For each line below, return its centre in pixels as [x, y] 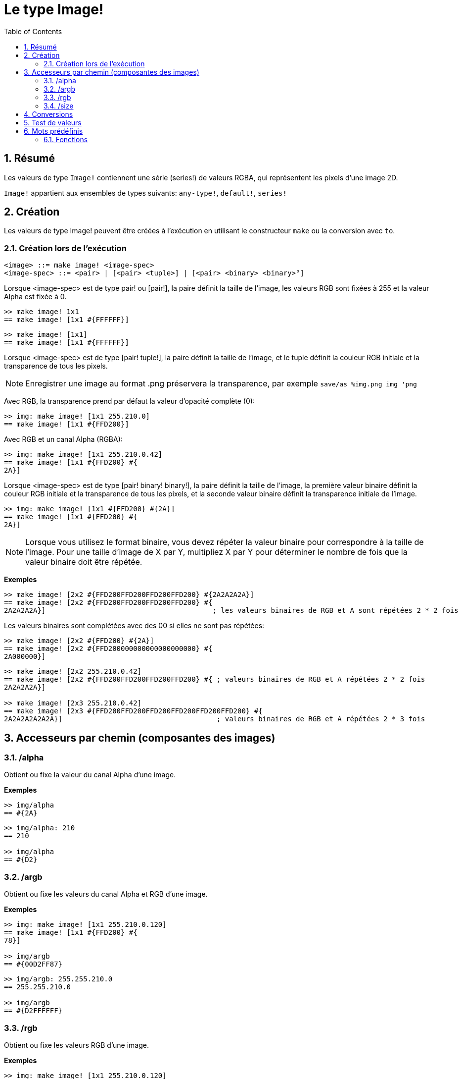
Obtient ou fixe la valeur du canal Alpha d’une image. [90, 775]
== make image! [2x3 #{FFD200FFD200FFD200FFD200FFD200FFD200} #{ [133, 711]
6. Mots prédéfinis [53, 131]
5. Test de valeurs [53, 122]
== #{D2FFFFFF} [33, 1011]
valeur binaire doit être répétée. [84, 562]
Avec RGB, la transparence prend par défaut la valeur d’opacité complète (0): [129, 401]
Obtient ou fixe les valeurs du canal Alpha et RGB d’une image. [106, 894]
